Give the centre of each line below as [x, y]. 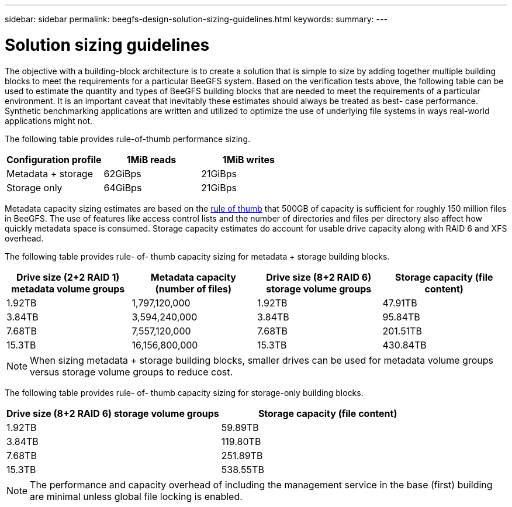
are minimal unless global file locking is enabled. [136, 496]
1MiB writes [249, 159]
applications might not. [49, 120]
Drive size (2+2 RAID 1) [68, 277]
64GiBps [123, 187]
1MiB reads [151, 159]
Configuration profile [54, 159]
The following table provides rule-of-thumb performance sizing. [128, 139]
